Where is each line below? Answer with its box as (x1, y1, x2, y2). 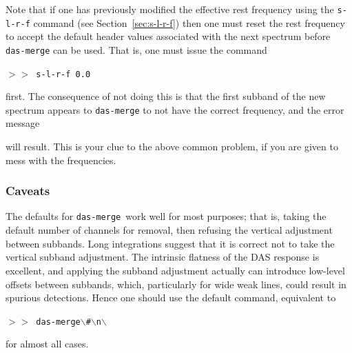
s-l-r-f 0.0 (36, 69, 91, 79)
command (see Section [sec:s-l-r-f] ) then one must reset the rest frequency (33, 15, 345, 30)
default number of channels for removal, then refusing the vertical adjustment (6, 223, 333, 237)
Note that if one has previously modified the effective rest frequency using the (6, 2, 334, 16)
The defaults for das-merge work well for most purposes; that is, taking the (6, 209, 327, 223)
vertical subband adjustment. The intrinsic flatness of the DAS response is (6, 250, 320, 264)
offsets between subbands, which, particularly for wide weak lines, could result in (6, 276, 346, 291)
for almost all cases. (6, 336, 89, 351)
